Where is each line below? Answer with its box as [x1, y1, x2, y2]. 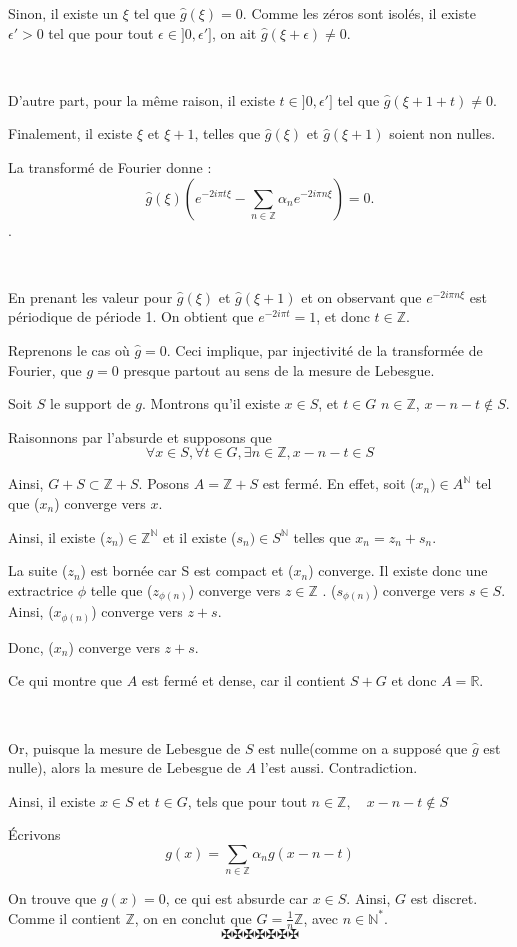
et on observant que [301, 286, 422, 307]
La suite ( [8, 560, 68, 581]
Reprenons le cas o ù [8, 339, 130, 360]
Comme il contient [8, 907, 121, 928]
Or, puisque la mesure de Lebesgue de [8, 737, 241, 758]
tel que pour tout [48, 22, 154, 43]
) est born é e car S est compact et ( [80, 560, 294, 581]
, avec [303, 907, 338, 928]
